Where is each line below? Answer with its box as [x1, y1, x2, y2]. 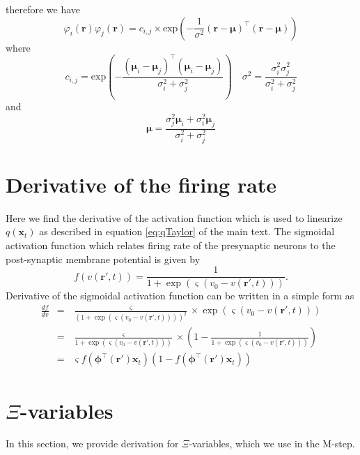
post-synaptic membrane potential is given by [6, 251, 201, 266]
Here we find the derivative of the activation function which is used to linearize [6, 210, 343, 225]
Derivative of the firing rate [6, 170, 277, 198]
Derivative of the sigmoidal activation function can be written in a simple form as [6, 288, 354, 303]
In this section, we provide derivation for [6, 436, 179, 451]
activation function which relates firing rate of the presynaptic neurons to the [6, 238, 336, 253]
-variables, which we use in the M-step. [189, 436, 355, 451]
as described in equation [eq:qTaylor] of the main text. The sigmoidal [39, 224, 335, 239]
